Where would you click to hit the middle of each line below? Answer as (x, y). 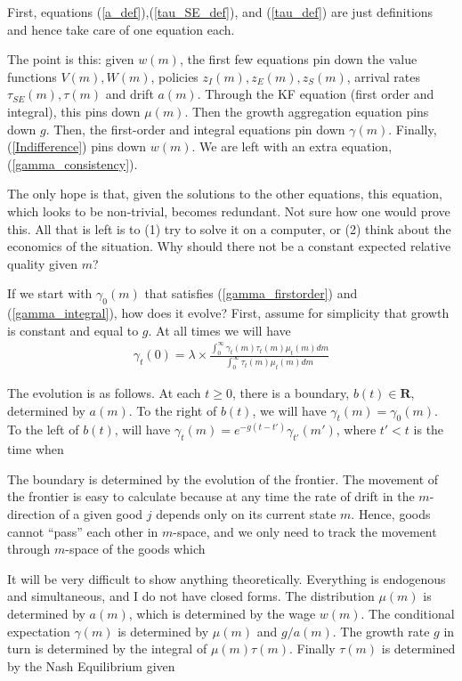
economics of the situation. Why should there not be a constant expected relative (229, 246)
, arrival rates (384, 76)
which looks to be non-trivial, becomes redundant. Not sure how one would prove (229, 211)
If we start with (50, 293)
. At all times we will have (219, 330)
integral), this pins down (74, 111)
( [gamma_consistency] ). (73, 163)
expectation (39, 631)
